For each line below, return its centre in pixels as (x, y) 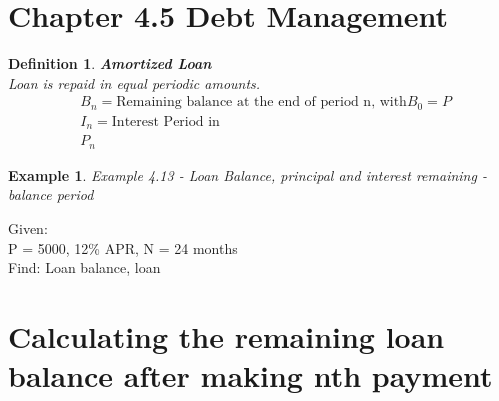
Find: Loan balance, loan (84, 267)
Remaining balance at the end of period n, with (261, 102)
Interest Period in (165, 121)
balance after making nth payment (250, 375)
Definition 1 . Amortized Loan (110, 63)
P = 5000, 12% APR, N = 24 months (123, 247)
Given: (28, 227)
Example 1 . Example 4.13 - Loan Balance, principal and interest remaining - (247, 174)
